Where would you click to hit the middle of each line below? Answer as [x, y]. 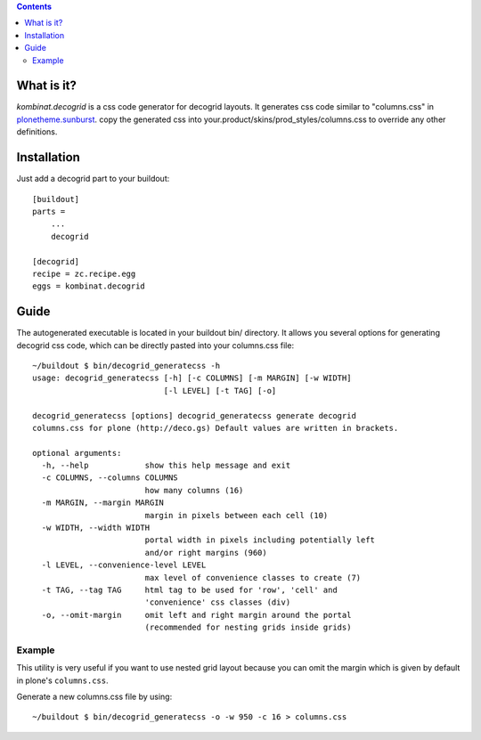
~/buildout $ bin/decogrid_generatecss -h [126, 366]
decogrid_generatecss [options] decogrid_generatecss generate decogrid [194, 415]
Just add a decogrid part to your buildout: [93, 179]
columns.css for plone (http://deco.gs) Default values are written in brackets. [216, 428]
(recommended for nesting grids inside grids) [248, 627]
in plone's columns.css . [62, 680]
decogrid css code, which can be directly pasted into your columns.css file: [155, 345]
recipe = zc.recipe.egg [84, 273]
